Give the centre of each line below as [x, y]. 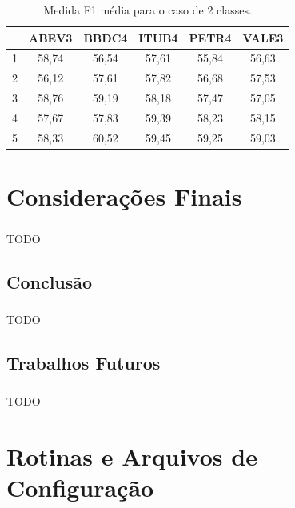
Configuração [80, 488]
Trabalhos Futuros [84, 363]
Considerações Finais [124, 196]
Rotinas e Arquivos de [132, 456]
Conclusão [50, 281]
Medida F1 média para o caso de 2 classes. [147, 10]
